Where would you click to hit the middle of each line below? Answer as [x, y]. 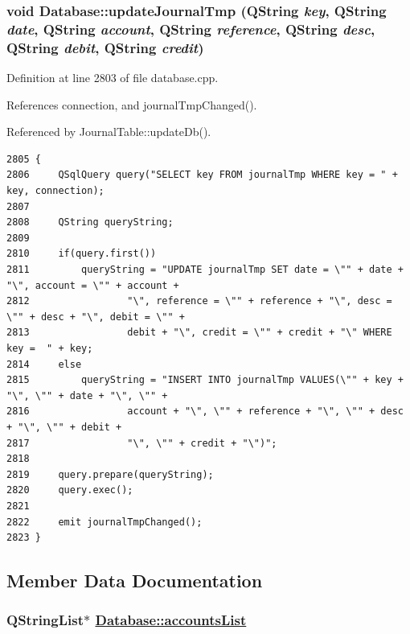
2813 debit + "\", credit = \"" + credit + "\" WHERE [199, 333]
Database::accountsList [171, 620]
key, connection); [55, 191]
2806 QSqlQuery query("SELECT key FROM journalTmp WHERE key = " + [202, 175]
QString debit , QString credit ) [105, 47]
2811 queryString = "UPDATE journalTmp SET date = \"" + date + [205, 270]
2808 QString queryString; [90, 222]
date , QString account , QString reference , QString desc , [191, 29]
